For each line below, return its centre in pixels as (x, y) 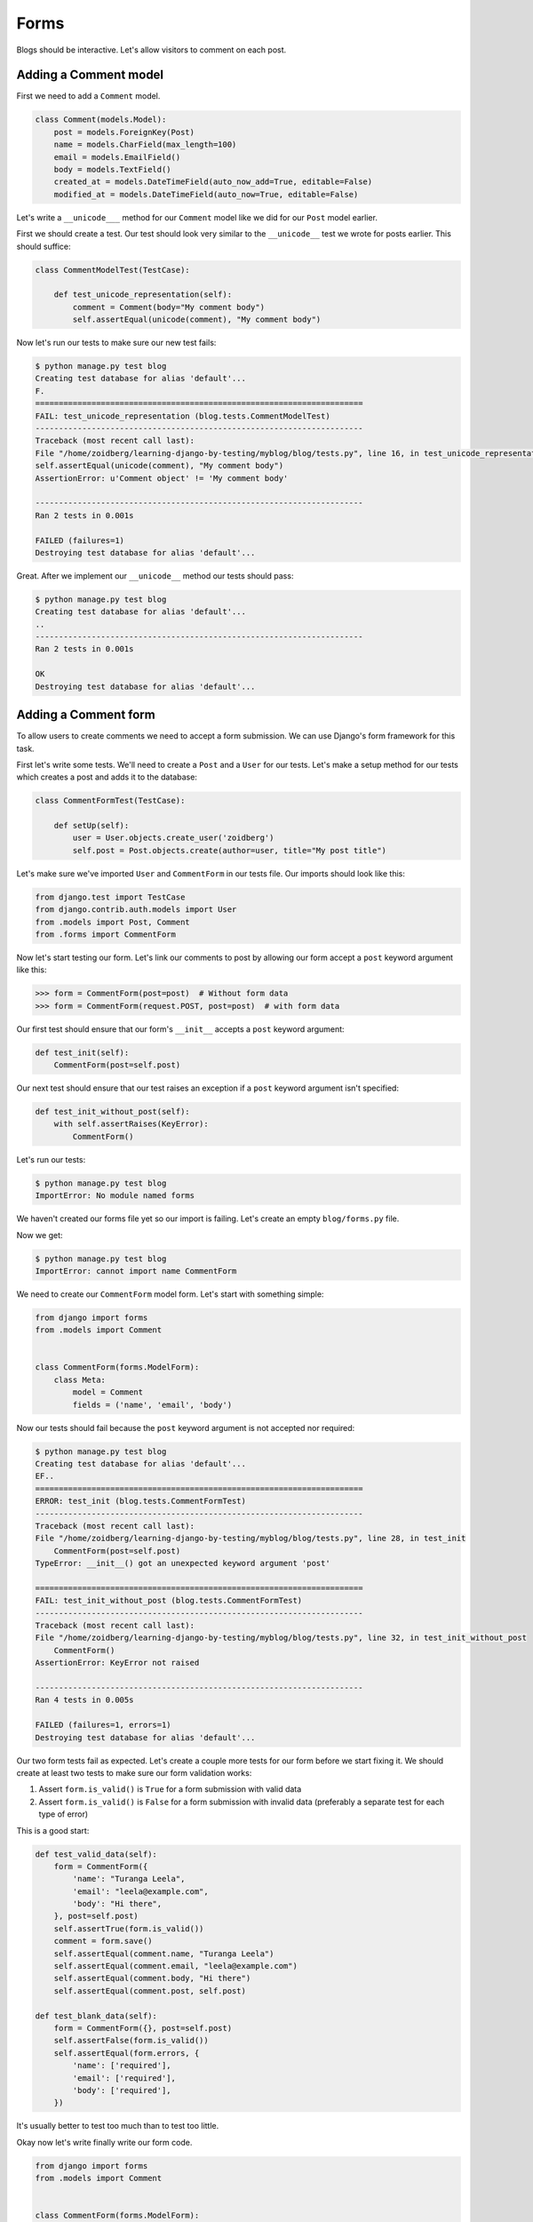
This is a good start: (53, 1830)
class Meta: (80, 1379)
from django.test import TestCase (110, 897)
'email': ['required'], (124, 2078)
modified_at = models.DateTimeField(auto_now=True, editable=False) (206, 194)
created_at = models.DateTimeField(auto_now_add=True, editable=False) (213, 182)
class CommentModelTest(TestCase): (112, 270)
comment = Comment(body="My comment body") (169, 307)
